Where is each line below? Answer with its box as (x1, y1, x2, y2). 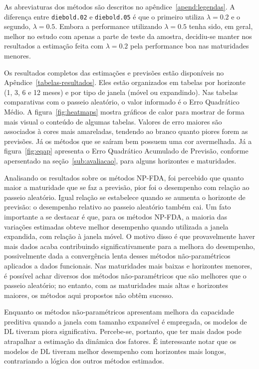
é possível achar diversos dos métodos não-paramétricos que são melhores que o (4, 270, 247, 280)
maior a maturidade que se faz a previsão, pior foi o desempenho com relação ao (4, 182, 250, 192)
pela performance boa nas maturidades (130, 40, 249, 51)
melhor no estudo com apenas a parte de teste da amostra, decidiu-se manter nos (4, 30, 252, 41)
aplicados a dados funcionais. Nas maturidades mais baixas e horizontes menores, (4, 260, 253, 270)
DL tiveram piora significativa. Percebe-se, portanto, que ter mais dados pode (4, 326, 242, 336)
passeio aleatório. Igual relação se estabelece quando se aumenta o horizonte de (4, 191, 246, 202)
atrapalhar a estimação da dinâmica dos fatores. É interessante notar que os (4, 336, 237, 346)
